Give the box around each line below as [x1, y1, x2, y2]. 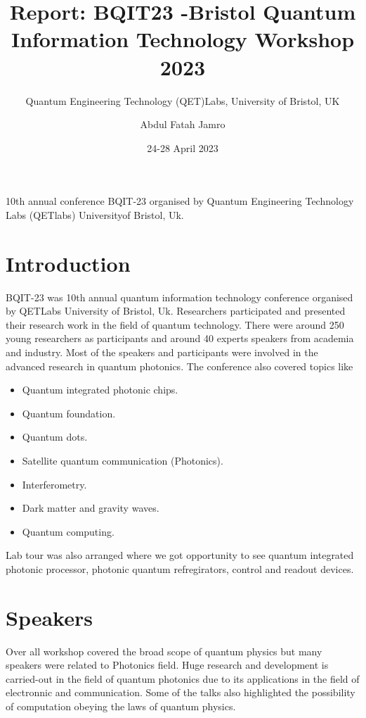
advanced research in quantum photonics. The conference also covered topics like [6, 358, 353, 373]
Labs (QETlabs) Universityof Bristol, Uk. [6, 207, 184, 222]
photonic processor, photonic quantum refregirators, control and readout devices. [6, 561, 354, 576]
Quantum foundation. [22, 405, 116, 420]
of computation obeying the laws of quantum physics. [6, 699, 236, 713]
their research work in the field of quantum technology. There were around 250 [6, 317, 344, 332]
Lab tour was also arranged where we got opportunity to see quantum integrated [6, 548, 354, 562]
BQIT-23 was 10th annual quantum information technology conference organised [6, 289, 353, 304]
